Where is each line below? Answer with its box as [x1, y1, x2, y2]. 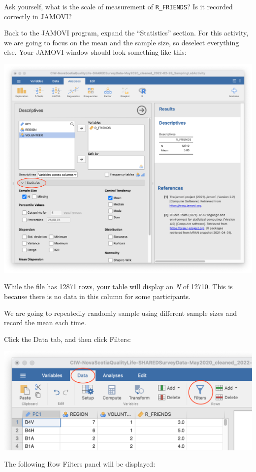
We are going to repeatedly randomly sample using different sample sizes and [4, 307, 237, 318]
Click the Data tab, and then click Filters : [4, 334, 131, 344]
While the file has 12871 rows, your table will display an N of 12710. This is [4, 281, 233, 292]
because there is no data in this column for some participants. [4, 291, 191, 301]
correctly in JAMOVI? [4, 11, 72, 21]
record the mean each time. [4, 317, 86, 328]
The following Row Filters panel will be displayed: [4, 459, 156, 469]
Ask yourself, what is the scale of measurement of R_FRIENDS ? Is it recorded [4, 1, 233, 11]
